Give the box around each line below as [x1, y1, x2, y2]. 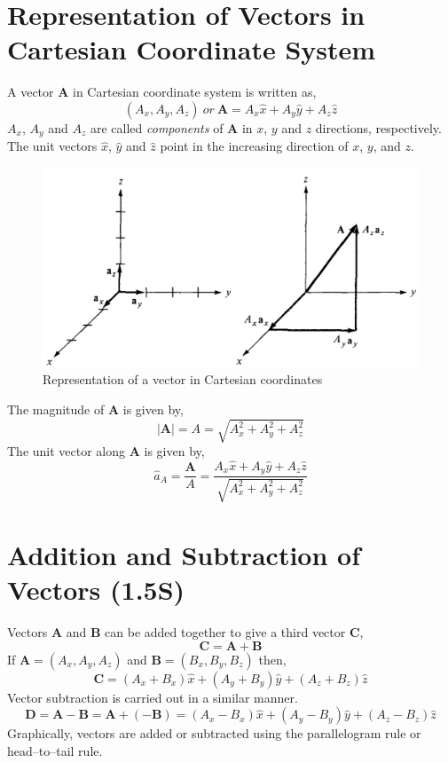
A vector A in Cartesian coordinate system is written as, [7, 83, 317, 101]
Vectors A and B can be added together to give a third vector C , [7, 623, 364, 641]
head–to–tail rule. [7, 741, 103, 759]
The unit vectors [7, 137, 98, 155]
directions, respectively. [315, 118, 442, 137]
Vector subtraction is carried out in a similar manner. [7, 688, 298, 706]
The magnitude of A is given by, [7, 399, 184, 418]
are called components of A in [90, 118, 253, 137]
